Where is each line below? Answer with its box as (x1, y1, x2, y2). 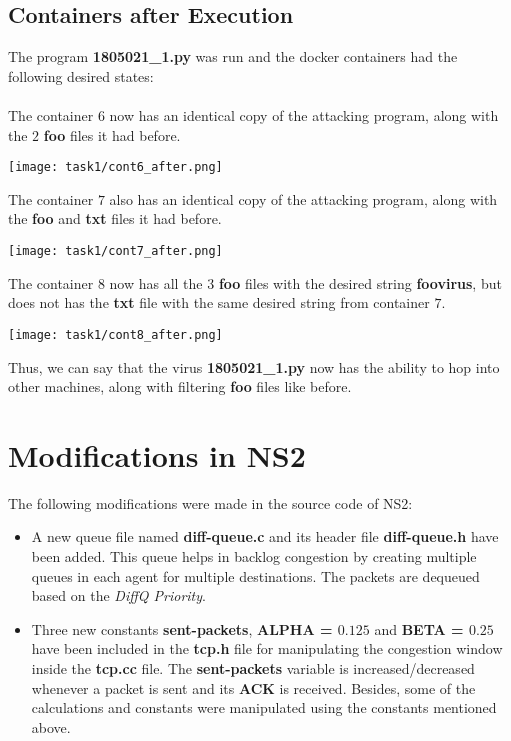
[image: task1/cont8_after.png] (8, 327, 223, 342)
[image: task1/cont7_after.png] (8, 244, 223, 259)
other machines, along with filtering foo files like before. (8, 376, 352, 397)
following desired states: (8, 65, 154, 86)
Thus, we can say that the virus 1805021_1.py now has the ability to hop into (8, 356, 500, 377)
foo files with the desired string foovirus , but (218, 272, 502, 293)
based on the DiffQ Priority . (31, 585, 206, 606)
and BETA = (374, 618, 464, 639)
